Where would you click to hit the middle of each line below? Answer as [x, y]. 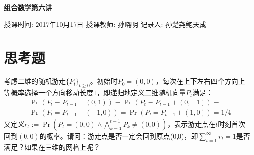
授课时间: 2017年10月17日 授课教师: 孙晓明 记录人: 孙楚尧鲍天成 [105, 24]
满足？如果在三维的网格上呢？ [52, 146]
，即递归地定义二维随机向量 [141, 92]
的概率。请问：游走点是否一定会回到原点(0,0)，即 [119, 136]
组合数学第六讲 [28, 7]
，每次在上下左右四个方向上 [200, 81]
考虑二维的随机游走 [35, 81]
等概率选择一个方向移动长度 [49, 92]
